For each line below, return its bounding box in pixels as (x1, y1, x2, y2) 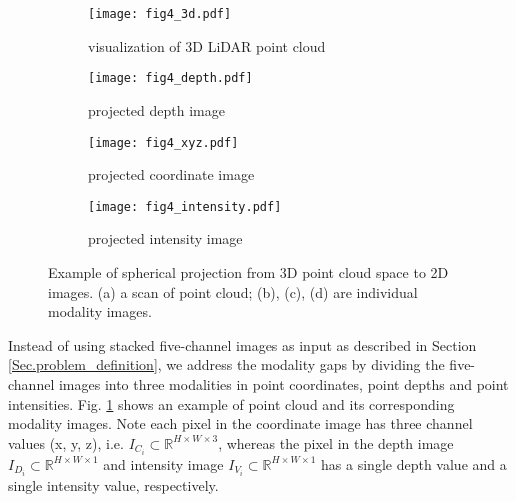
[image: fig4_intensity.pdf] (88, 199, 282, 214)
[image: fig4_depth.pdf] (88, 71, 253, 86)
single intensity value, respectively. (8, 474, 219, 495)
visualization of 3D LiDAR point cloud (88, 35, 326, 56)
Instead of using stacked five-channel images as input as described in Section (8, 334, 477, 355)
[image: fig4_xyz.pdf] (88, 135, 239, 150)
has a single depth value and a (321, 453, 507, 474)
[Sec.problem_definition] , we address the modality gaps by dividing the (8, 354, 445, 375)
